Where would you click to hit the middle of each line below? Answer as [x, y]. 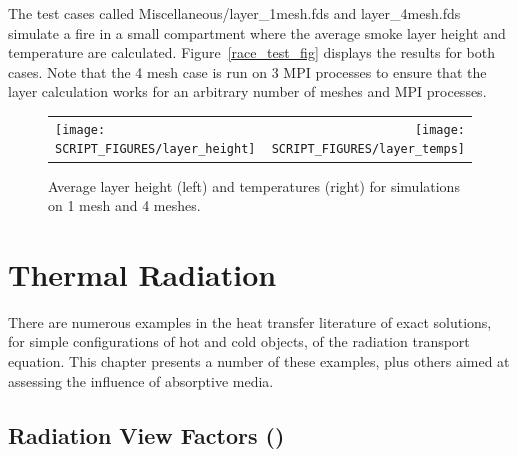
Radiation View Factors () [146, 434]
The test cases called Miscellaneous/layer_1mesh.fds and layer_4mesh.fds [234, 13]
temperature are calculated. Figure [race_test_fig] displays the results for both [251, 52]
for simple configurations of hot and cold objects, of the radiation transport [239, 341]
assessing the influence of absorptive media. [141, 380]
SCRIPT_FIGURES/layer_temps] [368, 149]
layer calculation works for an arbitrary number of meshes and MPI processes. [247, 91]
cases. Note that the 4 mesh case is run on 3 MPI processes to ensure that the [247, 71]
